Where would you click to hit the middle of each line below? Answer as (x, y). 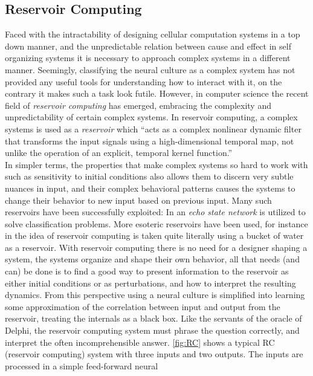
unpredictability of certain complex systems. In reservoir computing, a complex (151, 117)
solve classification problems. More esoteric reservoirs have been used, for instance (156, 223)
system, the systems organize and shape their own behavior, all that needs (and (152, 259)
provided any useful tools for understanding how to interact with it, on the (144, 81)
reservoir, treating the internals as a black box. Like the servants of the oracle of (153, 318)
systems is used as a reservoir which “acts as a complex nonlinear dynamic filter (153, 128)
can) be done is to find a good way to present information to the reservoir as (147, 271)
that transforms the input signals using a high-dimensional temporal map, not (150, 141)
